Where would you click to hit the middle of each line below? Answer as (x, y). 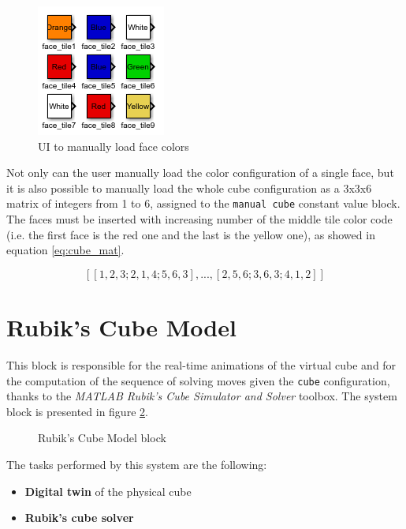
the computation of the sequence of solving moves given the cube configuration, (198, 380)
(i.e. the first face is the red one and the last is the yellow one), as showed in (191, 234)
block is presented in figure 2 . (77, 411)
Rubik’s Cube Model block (102, 438)
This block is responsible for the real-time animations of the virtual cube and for (201, 364)
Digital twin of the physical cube (108, 491)
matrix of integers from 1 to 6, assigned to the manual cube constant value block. (203, 203)
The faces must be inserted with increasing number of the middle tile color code (199, 219)
